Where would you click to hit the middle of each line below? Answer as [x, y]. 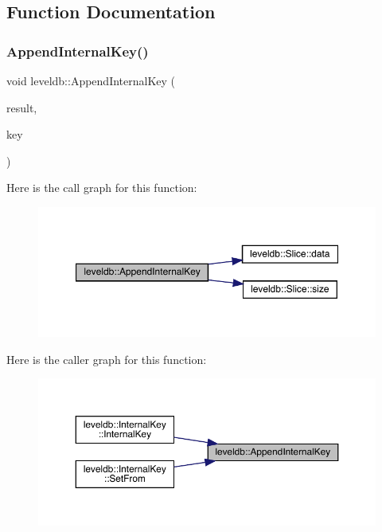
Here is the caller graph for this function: [107, 359]
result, [22, 107]
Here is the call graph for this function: [102, 188]
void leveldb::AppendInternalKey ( [91, 80]
